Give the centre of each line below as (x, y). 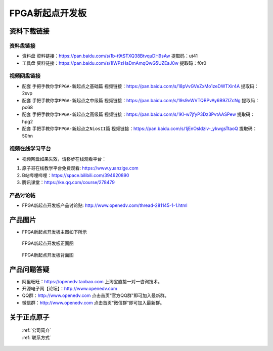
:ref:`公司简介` (37, 330)
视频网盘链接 (25, 76)
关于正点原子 (29, 317)
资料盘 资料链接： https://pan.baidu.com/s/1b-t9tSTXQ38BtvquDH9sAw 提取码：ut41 (110, 56)
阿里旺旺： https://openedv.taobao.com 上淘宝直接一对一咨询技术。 (92, 281)
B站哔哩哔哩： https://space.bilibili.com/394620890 (76, 175)
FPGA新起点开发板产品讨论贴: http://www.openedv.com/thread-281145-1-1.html (105, 205)
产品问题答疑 (29, 269)
